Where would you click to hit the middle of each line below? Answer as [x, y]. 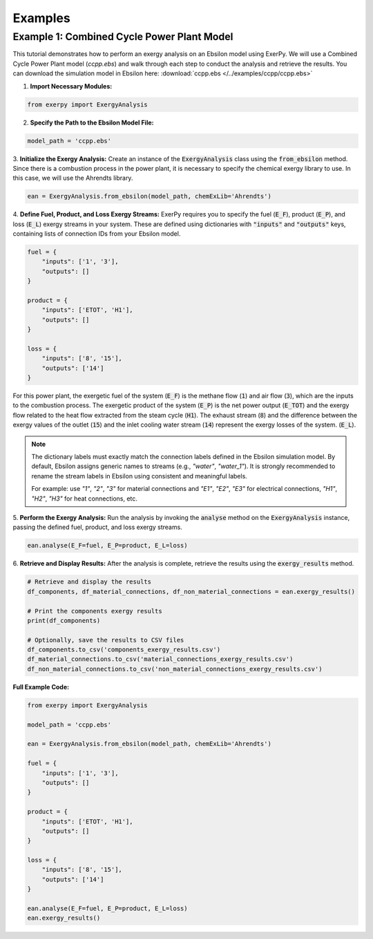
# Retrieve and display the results [89, 582]
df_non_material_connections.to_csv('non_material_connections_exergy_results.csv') [175, 669]
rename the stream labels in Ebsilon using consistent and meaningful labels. [140, 476]
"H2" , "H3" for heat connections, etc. [85, 499]
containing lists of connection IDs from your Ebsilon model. [97, 234]
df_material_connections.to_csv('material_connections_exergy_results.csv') [160, 659]
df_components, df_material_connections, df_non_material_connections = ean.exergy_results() [191, 592]
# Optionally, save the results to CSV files [106, 640]
